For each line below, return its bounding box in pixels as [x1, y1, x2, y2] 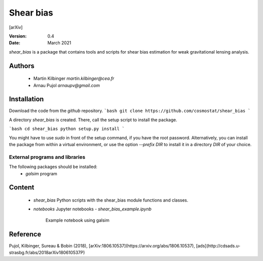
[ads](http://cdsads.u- [196, 242, 241, 248]
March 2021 [47, 40, 72, 46]
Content [9, 183, 35, 192]
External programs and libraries [9, 153, 85, 160]
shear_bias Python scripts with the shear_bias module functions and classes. [33, 197, 188, 203]
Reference [9, 230, 41, 238]
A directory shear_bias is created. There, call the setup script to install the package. [9, 117, 177, 123]
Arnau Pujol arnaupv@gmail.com [33, 82, 100, 88]
